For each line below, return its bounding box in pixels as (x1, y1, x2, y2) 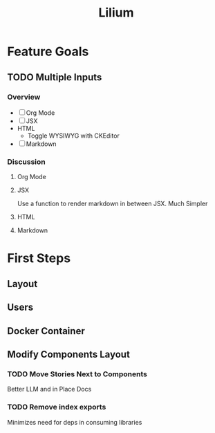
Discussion (7, 157, 46, 167)
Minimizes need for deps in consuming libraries (7, 418, 142, 426)
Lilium (98, 5, 134, 21)
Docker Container (7, 325, 85, 337)
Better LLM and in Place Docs (7, 385, 92, 394)
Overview (7, 92, 41, 102)
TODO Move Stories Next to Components (7, 369, 147, 378)
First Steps (7, 250, 71, 266)
